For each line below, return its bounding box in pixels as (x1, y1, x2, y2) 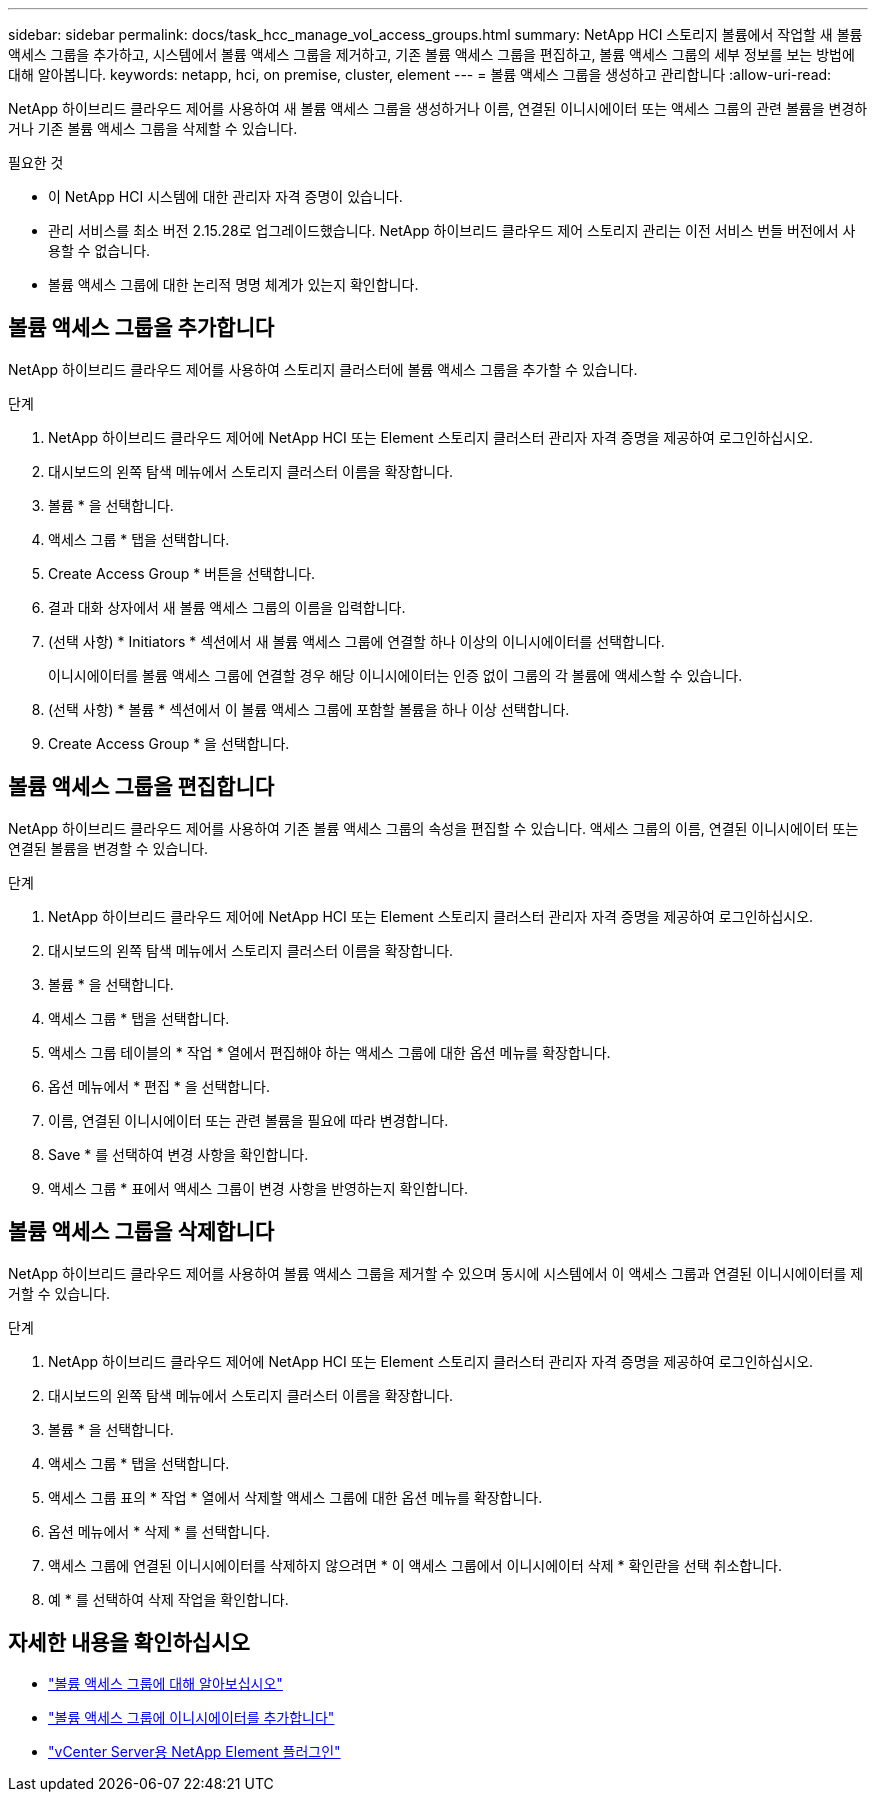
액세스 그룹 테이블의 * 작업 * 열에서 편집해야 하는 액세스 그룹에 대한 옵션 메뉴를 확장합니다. (48, 1043, 611, 1061)
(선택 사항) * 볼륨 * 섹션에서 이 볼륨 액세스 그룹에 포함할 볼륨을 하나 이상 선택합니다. (48, 700, 570, 718)
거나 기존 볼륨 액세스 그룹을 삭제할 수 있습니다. (8, 120, 298, 137)
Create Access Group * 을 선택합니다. (48, 734, 290, 752)
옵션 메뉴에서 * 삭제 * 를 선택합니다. (48, 1522, 271, 1540)
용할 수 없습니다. (48, 242, 151, 259)
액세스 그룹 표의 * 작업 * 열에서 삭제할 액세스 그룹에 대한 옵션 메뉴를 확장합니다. (48, 1488, 543, 1506)
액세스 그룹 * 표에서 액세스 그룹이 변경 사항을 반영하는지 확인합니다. (48, 1179, 469, 1197)
